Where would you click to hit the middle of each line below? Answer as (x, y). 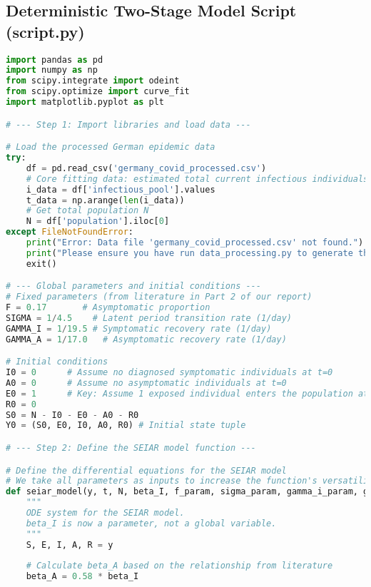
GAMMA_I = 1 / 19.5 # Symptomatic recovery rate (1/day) (139, 328)
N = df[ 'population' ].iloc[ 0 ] (98, 221)
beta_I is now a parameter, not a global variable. (151, 523)
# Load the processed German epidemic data (111, 147)
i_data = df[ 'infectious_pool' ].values (121, 189)
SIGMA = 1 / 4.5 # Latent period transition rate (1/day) (149, 318)
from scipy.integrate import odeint (93, 81)
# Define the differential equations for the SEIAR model (146, 470)
